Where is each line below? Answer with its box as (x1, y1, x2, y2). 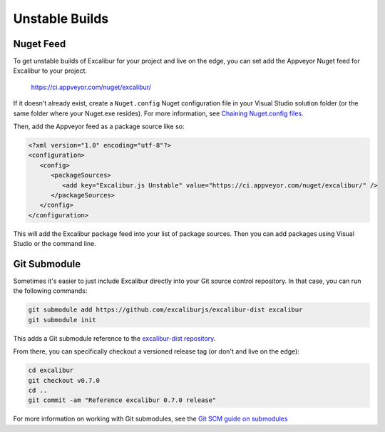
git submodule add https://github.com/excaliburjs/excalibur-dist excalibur (28, 306, 303, 314)
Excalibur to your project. (13, 66, 87, 75)
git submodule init (28, 316, 96, 324)
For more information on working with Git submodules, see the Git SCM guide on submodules (13, 414, 288, 423)
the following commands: (13, 287, 88, 295)
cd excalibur (28, 366, 74, 374)
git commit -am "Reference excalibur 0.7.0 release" (28, 396, 217, 404)
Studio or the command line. (13, 240, 96, 248)
